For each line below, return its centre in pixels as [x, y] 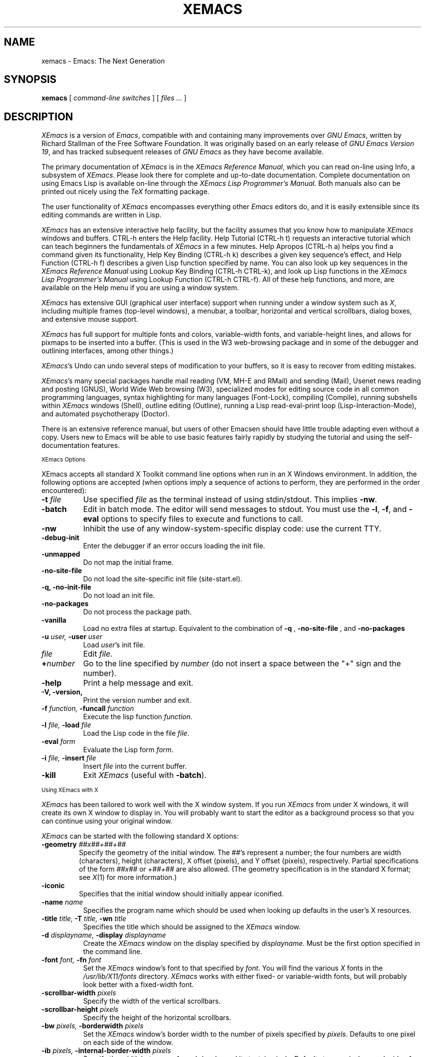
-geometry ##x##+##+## [84, 844]
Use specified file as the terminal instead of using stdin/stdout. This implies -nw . [230, 500]
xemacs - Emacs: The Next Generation [103, 61]
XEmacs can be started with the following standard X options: [140, 836]
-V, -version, [62, 692]
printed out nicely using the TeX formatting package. [125, 192]
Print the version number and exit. [137, 700]
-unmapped [61, 554]
